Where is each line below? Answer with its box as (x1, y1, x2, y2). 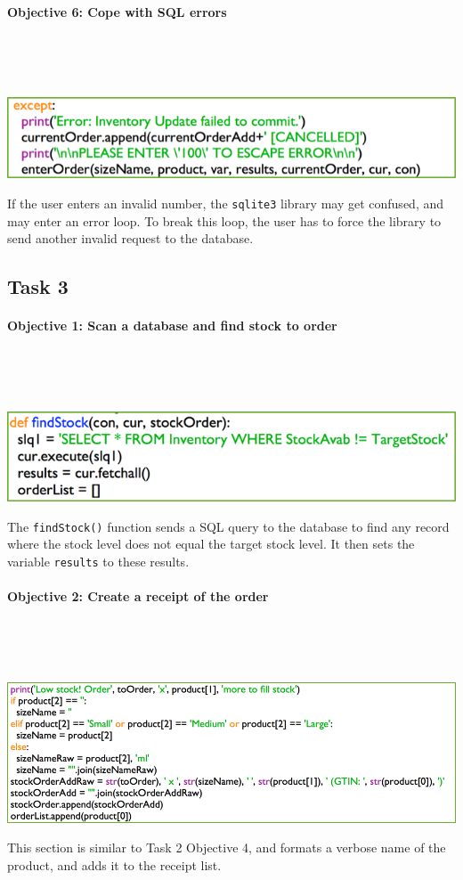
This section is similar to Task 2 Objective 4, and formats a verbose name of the (7, 838, 446, 857)
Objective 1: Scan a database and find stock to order (7, 316, 337, 335)
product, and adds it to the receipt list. (7, 855, 222, 874)
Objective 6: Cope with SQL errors (7, 2, 227, 20)
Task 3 (7, 273, 69, 300)
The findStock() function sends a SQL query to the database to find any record (7, 517, 450, 535)
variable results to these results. (7, 552, 190, 571)
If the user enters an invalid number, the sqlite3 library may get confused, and (7, 194, 444, 212)
